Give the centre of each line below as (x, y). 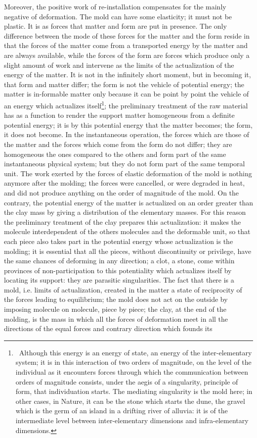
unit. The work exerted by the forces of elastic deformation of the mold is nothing (128, 173)
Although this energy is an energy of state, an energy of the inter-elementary (135, 352)
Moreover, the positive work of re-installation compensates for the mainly (115, 6)
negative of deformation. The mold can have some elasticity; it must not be (118, 16)
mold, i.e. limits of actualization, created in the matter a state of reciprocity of (123, 289)
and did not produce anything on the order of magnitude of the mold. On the (122, 192)
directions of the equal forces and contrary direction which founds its (108, 328)
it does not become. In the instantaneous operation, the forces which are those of (127, 134)
